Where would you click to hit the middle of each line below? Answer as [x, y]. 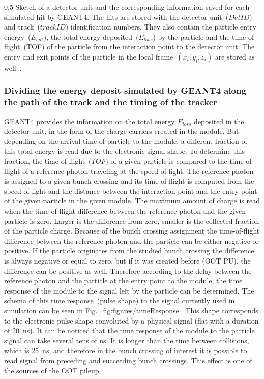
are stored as [235, 56]
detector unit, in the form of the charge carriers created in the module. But [122, 131]
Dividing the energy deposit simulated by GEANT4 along [125, 90]
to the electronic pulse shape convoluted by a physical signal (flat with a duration [131, 320]
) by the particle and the [191, 36]
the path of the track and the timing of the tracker [111, 102]
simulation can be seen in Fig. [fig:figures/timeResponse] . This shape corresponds [131, 310]
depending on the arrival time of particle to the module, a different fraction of [126, 141]
